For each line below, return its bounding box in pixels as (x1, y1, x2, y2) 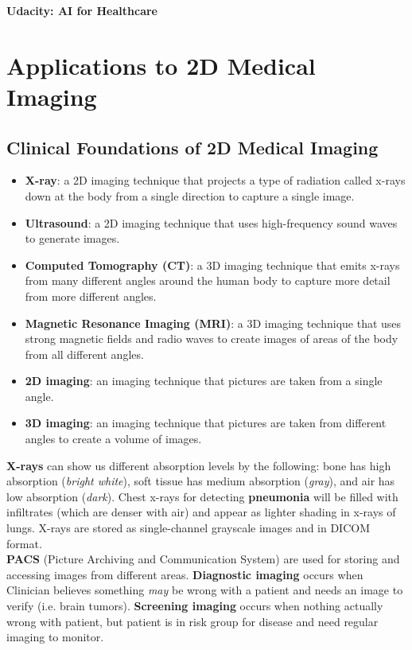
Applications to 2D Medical (6, 49, 316, 81)
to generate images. (25, 230, 120, 247)
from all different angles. (25, 345, 144, 362)
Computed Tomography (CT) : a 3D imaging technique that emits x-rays (25, 256, 400, 273)
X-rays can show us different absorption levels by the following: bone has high (6, 457, 391, 473)
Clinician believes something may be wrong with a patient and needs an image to (6, 582, 403, 598)
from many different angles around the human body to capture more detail (25, 272, 391, 289)
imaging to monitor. (6, 629, 104, 645)
